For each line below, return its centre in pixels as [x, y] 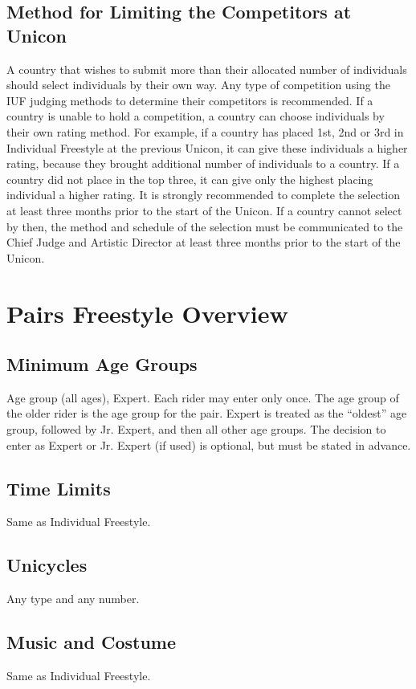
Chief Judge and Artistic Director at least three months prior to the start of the [204, 242]
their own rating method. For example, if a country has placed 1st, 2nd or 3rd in [205, 131]
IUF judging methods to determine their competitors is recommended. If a [190, 100]
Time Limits [59, 488]
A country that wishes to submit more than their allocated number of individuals [207, 69]
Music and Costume [92, 642]
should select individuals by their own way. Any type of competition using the [198, 85]
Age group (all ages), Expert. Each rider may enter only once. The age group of [203, 397]
